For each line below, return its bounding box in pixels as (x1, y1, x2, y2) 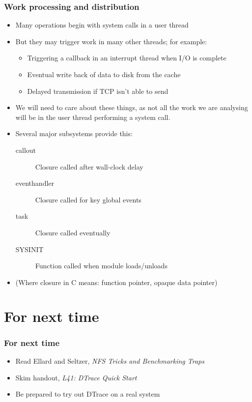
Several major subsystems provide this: (15, 128, 133, 139)
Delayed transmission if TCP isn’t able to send (27, 86, 168, 96)
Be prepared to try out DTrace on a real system (15, 389, 160, 399)
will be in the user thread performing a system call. (15, 112, 170, 122)
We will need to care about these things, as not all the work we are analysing (15, 102, 248, 113)
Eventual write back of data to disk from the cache (27, 69, 181, 79)
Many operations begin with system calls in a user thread (15, 20, 189, 30)
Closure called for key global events (35, 194, 141, 204)
